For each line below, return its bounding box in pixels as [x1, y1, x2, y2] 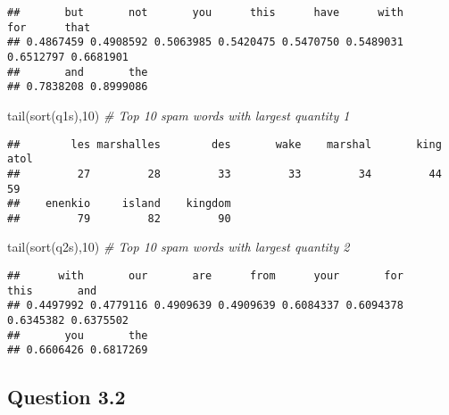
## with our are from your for [7, 270, 403, 283]
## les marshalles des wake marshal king [7, 137, 442, 151]
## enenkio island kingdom [7, 197, 231, 211]
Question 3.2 [7, 383, 126, 411]
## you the [7, 328, 148, 342]
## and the [7, 65, 148, 79]
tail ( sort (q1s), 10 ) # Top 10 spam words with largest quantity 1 [7, 105, 350, 124]
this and [7, 284, 97, 297]
